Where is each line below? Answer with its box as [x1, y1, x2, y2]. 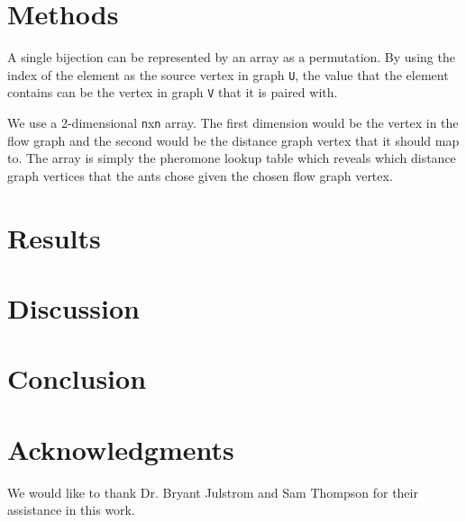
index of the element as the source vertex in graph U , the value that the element [7, 65, 449, 84]
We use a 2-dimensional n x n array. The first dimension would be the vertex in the [7, 113, 459, 132]
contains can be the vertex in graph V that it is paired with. [7, 83, 338, 102]
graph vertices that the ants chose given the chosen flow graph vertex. [7, 166, 393, 184]
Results [7, 219, 101, 256]
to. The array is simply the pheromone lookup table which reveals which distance [7, 148, 456, 167]
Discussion [7, 290, 140, 327]
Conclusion [7, 360, 147, 397]
